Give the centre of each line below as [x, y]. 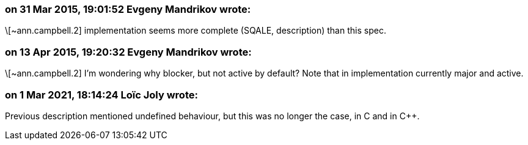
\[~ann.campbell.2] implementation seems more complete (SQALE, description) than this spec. [196, 31]
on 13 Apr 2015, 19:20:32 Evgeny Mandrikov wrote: [128, 52]
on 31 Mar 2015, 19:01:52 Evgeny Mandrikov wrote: [128, 9]
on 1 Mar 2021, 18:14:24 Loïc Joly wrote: [101, 95]
